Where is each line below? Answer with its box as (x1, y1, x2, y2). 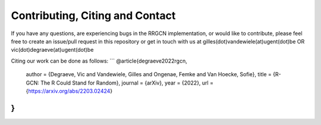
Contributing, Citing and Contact (11, 9, 176, 22)
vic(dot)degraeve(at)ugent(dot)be (11, 46, 94, 54)
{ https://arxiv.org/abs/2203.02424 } (26, 87, 113, 95)
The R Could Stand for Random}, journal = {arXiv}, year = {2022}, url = (40, 79, 214, 86)
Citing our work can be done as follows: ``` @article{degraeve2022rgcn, (11, 57, 187, 64)
